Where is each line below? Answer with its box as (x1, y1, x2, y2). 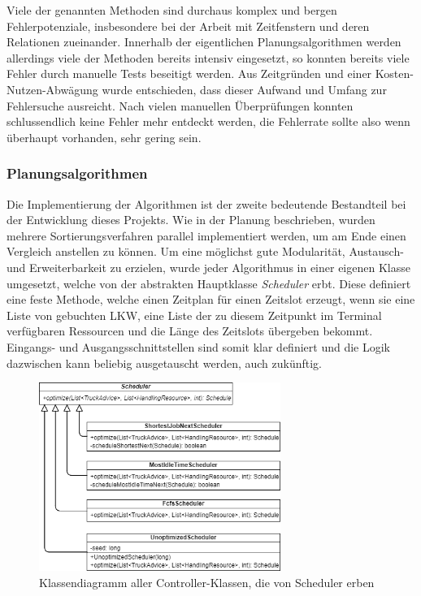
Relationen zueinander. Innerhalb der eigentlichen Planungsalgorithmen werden (7, 33, 401, 50)
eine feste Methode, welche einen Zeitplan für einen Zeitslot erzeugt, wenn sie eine (7, 291, 415, 308)
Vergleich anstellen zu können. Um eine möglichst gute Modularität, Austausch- (7, 243, 404, 260)
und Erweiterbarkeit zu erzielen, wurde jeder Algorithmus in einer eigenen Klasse (7, 258, 410, 275)
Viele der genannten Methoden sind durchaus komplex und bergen (7, 2, 337, 18)
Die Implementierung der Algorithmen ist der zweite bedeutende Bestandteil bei (7, 195, 406, 212)
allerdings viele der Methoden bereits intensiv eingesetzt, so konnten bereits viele (7, 49, 410, 66)
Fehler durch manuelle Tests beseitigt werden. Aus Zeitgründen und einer (7, 65, 372, 82)
